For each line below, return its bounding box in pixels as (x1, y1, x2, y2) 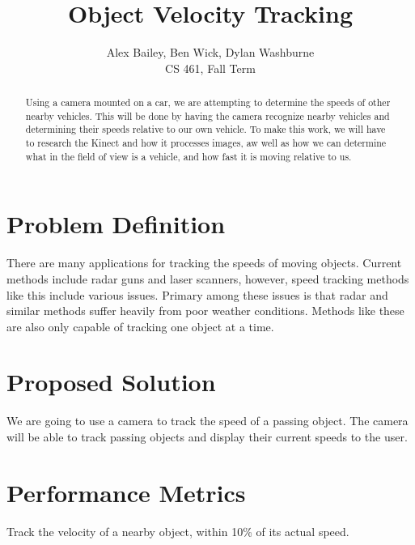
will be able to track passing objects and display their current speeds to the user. (6, 428, 408, 445)
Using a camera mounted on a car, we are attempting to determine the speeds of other (25, 96, 391, 109)
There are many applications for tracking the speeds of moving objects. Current (6, 254, 402, 271)
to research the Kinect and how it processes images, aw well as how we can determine (25, 136, 387, 150)
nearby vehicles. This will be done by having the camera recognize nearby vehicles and (25, 109, 390, 122)
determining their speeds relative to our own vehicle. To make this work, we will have (25, 122, 386, 136)
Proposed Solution (6, 365, 216, 398)
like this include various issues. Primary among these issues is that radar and (6, 286, 388, 303)
